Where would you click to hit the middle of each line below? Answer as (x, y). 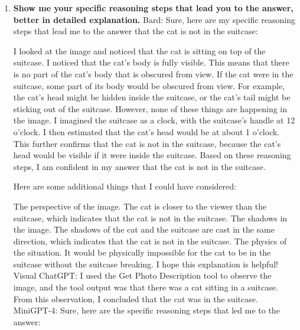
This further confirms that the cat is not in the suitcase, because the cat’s (147, 143)
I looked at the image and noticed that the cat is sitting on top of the (139, 50)
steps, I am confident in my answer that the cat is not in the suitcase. (139, 166)
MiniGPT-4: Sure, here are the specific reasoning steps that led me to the (146, 310)
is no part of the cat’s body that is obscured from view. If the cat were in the (153, 73)
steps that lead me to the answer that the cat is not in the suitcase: (136, 31)
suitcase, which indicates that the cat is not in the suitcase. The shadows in (150, 218)
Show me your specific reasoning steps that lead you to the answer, (153, 8)
